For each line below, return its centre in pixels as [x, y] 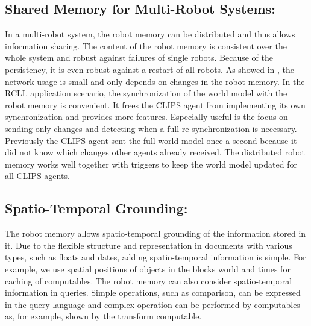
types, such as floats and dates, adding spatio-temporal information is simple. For [155, 257]
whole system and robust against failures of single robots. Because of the [139, 58]
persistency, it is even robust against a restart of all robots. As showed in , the [149, 69]
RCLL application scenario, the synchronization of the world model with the [146, 93]
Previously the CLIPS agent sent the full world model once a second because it [151, 140]
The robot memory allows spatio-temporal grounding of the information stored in [155, 234]
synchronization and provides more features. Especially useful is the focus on [146, 117]
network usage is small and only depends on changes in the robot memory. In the [155, 81]
